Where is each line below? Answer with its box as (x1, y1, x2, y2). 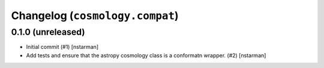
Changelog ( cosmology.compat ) (11, 9, 179, 22)
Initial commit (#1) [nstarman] (26, 44, 99, 51)
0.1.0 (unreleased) (11, 27, 85, 38)
